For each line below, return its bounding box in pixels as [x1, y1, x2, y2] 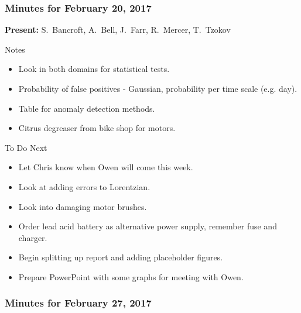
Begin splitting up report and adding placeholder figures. [18, 251, 223, 263]
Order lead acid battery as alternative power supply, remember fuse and [18, 220, 277, 232]
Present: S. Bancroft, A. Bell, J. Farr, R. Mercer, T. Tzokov [5, 23, 231, 36]
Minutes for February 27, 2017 [5, 295, 152, 310]
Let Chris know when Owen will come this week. [18, 161, 193, 173]
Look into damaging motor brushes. [18, 200, 147, 212]
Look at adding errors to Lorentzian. [18, 180, 150, 192]
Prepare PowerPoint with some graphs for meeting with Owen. [18, 270, 244, 283]
